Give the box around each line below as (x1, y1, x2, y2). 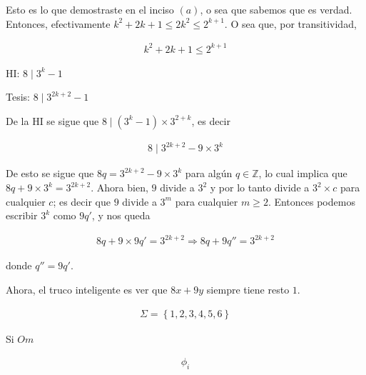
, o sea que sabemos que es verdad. (200, 2, 352, 16)
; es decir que (53, 194, 111, 209)
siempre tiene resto (206, 281, 290, 296)
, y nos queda (91, 208, 151, 223)
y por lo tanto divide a (210, 180, 310, 195)
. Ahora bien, (91, 180, 148, 195)
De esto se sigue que (6, 166, 94, 181)
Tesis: (6, 89, 30, 104)
